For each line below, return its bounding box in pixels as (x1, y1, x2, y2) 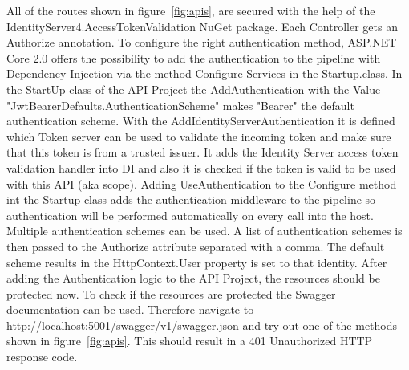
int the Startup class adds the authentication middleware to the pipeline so (6, 191, 376, 208)
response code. (6, 348, 78, 365)
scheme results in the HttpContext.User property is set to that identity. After (6, 254, 387, 270)
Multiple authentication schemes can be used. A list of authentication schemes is (6, 222, 403, 239)
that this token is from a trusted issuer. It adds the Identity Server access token (6, 144, 399, 161)
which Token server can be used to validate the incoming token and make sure (6, 128, 391, 144)
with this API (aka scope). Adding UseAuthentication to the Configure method (6, 175, 397, 192)
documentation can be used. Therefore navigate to (6, 301, 254, 318)
